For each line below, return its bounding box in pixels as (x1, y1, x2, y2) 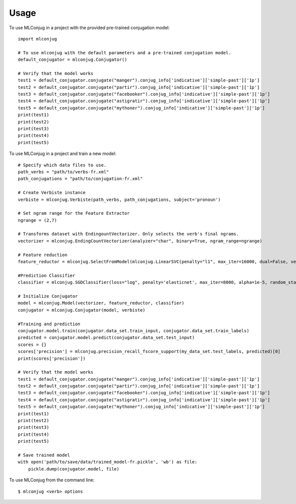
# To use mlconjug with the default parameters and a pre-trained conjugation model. (18, 50, 231, 55)
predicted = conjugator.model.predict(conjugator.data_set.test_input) (18, 335, 195, 341)
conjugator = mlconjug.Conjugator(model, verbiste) (18, 307, 146, 313)
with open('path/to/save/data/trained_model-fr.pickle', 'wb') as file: (18, 459, 197, 465)
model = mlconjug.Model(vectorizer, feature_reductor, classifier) (18, 300, 185, 306)
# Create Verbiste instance (18, 190, 86, 195)
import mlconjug (18, 36, 57, 41)
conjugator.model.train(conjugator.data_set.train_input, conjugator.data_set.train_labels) (18, 328, 250, 333)
